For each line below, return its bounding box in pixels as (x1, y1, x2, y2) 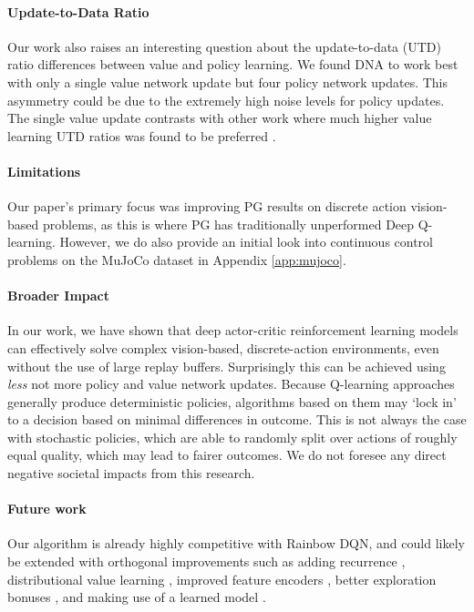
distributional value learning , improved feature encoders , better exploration (7, 569, 437, 588)
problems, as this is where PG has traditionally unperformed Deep (42, 214, 415, 233)
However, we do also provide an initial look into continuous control (59, 232, 433, 251)
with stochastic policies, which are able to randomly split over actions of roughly (7, 427, 458, 446)
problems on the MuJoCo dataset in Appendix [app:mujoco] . (7, 250, 346, 269)
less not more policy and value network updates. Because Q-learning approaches (7, 374, 455, 393)
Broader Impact (7, 286, 109, 305)
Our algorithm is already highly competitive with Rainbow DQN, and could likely (7, 534, 465, 553)
